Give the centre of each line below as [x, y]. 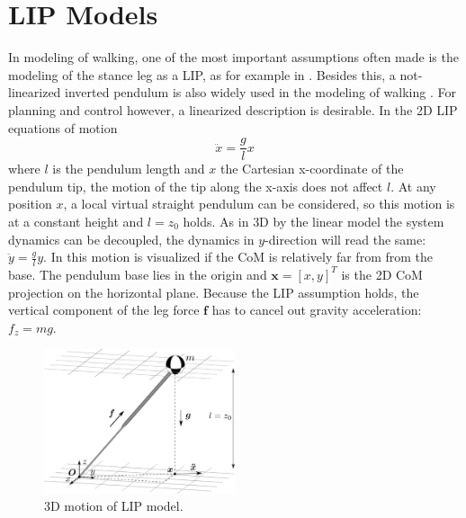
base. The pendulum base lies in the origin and [138, 274]
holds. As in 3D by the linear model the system [314, 221]
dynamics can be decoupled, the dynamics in [131, 239]
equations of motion [63, 127]
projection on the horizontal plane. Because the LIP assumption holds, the [214, 292]
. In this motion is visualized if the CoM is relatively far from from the [238, 257]
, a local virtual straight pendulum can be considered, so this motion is [259, 204]
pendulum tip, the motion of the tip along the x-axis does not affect [196, 186]
